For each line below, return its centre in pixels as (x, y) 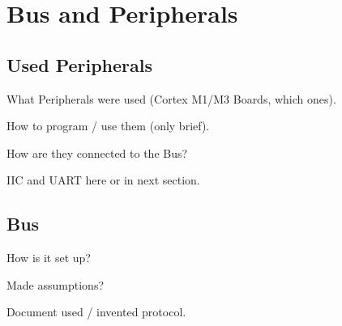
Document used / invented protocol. (96, 312)
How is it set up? (49, 258)
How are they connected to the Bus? (97, 152)
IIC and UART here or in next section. (103, 180)
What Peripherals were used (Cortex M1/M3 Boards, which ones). (171, 98)
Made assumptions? (56, 284)
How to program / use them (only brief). (108, 126)
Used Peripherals (80, 64)
